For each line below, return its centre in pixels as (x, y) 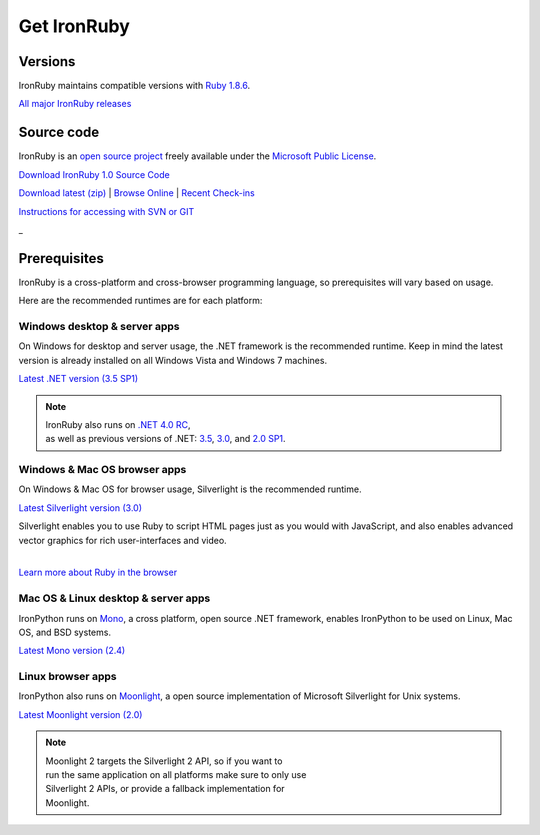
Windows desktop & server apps (99, 326)
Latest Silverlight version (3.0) (80, 507)
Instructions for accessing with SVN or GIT (106, 211)
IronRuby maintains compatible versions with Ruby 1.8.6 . (134, 86)
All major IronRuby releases (75, 104)
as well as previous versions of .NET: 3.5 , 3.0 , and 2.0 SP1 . (165, 439)
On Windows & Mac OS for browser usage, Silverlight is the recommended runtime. (190, 489)
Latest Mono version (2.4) (72, 651)
